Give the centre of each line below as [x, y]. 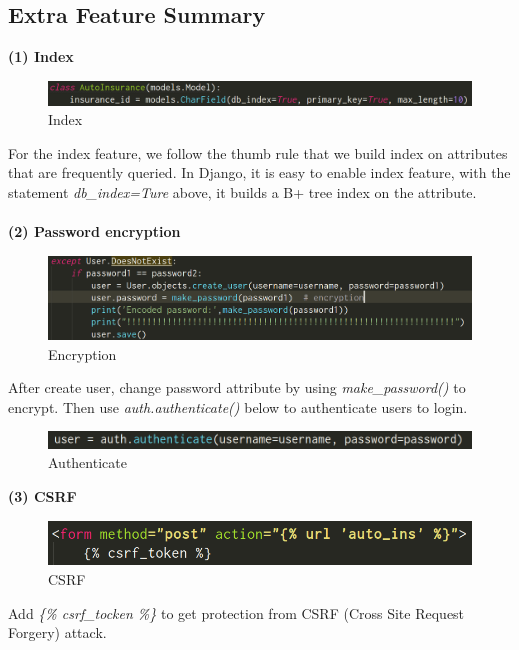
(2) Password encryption [94, 231]
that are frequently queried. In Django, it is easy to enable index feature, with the [259, 172]
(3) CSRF [42, 496]
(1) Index [41, 56]
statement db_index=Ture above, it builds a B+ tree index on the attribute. [242, 192]
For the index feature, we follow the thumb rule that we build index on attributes [258, 152]
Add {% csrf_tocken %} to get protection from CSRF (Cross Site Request [236, 612]
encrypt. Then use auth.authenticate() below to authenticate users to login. [238, 406]
